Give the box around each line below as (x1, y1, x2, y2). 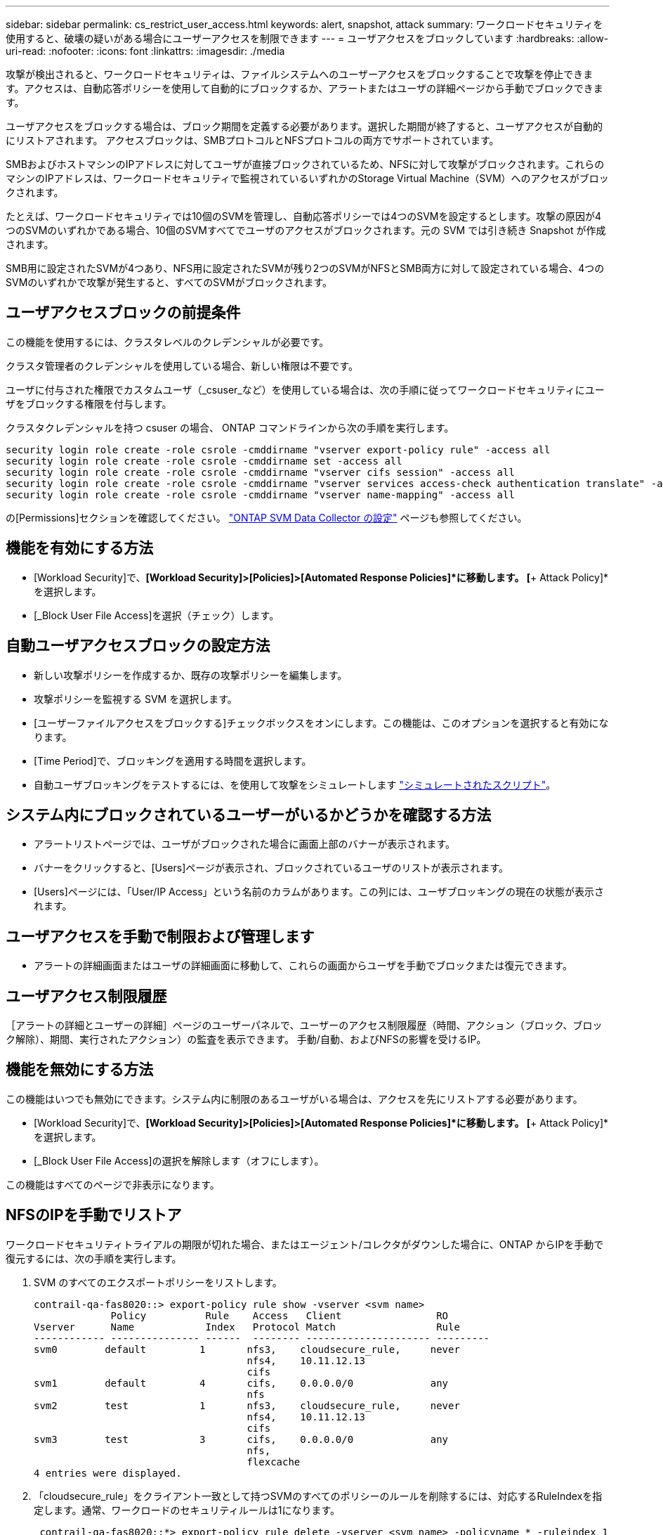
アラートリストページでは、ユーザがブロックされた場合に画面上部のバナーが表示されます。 (34, 838, 456, 850)
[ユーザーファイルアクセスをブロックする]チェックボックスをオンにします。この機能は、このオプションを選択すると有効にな (34, 716, 609, 729)
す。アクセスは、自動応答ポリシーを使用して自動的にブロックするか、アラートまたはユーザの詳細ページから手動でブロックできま (6, 82, 603, 94)
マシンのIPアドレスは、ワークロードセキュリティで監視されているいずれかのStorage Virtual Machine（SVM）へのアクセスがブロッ (6, 172, 609, 184)
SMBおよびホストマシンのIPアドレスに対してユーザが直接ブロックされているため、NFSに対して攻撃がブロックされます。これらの (6, 158, 605, 170)
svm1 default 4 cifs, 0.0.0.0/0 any (34, 1377, 449, 1389)
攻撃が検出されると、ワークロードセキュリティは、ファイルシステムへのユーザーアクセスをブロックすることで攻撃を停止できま (6, 68, 593, 80)
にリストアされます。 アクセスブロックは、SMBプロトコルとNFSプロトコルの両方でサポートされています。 (6, 134, 499, 146)
